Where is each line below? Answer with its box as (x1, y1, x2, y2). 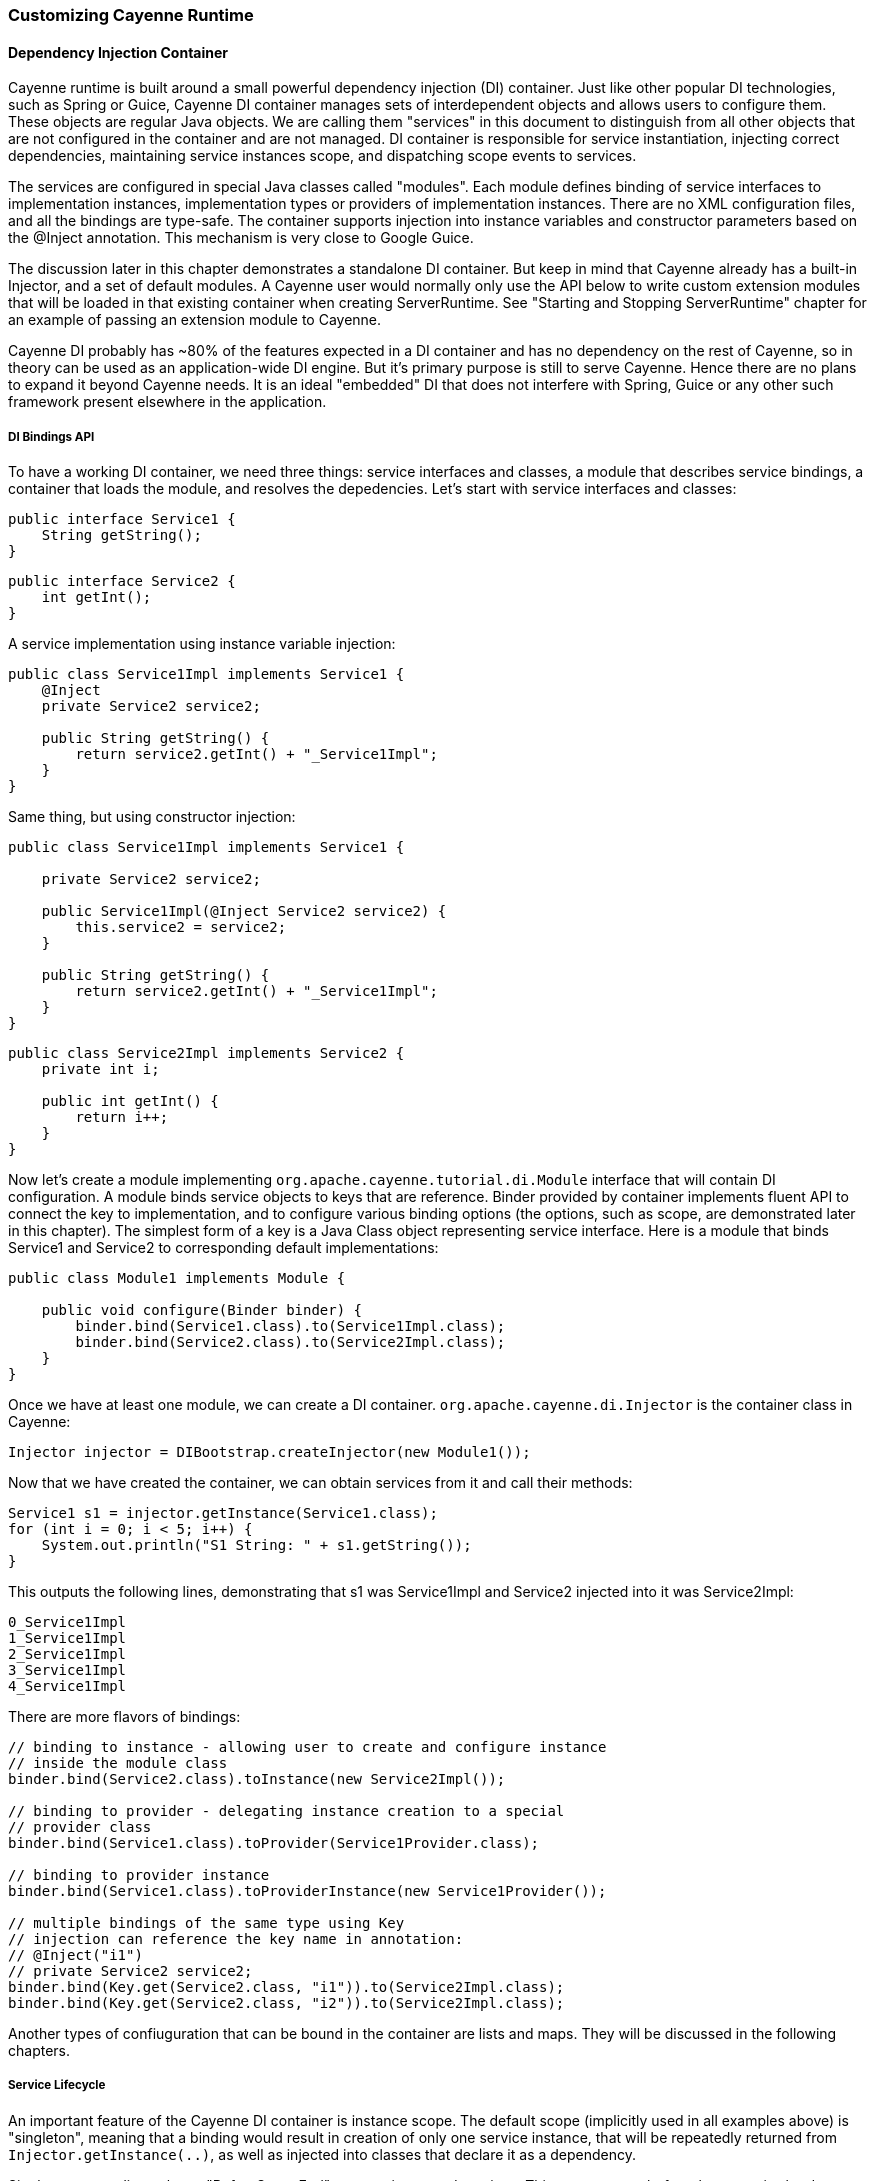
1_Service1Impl (8, 1630, 127, 1646)
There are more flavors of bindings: (8, 1708, 241, 1725)
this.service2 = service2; (75, 919, 287, 935)
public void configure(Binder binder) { (41, 1302, 363, 1318)
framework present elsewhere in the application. (8, 393, 327, 411)
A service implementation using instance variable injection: (8, 635, 396, 652)
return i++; (75, 1109, 169, 1125)
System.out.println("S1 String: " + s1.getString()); (41, 1537, 472, 1553)
